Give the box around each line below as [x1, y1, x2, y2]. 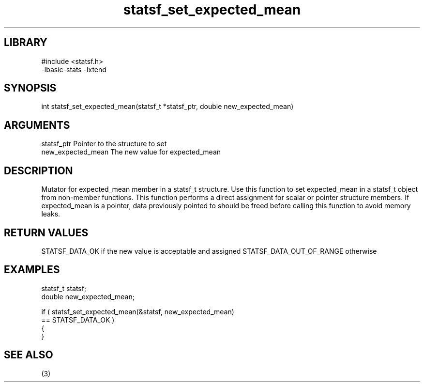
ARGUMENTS [4, 119, 70, 131]
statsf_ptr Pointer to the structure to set [41, 139, 167, 148]
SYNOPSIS [4, 82, 57, 94]
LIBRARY [4, 36, 47, 49]
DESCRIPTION [4, 164, 73, 177]
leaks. [41, 210, 61, 218]
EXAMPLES [4, 263, 60, 276]
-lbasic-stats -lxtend [41, 65, 106, 74]
